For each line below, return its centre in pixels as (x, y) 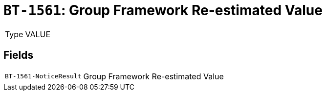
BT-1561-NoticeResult (43, 76)
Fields (19, 55)
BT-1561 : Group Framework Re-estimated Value (163, 10)
